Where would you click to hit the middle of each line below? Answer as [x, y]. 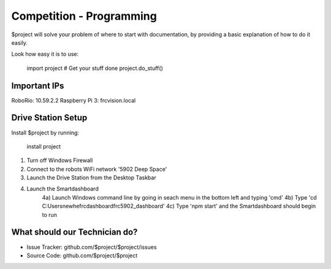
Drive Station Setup [49, 118]
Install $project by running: [45, 133]
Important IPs [38, 86]
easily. [19, 42]
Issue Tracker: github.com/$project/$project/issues [92, 247]
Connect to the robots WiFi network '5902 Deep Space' [97, 169]
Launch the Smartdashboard [63, 189]
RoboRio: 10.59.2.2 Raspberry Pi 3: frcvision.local [74, 100]
